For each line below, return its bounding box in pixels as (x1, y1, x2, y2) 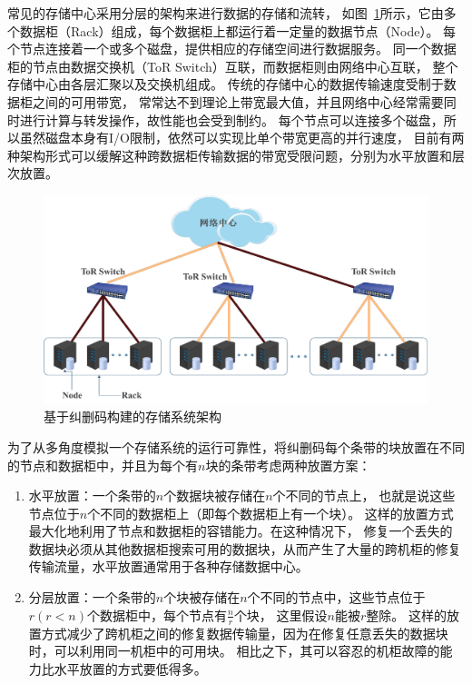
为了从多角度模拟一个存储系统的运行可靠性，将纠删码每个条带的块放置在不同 (7, 437, 465, 456)
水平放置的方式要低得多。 (54, 659, 207, 678)
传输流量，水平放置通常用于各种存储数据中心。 (28, 557, 309, 576)
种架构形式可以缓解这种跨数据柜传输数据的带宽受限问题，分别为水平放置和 (7, 145, 452, 164)
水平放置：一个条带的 (28, 486, 156, 505)
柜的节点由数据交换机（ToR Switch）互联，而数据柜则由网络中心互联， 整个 (7, 56, 458, 75)
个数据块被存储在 (163, 486, 266, 505)
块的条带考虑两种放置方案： (205, 455, 371, 474)
